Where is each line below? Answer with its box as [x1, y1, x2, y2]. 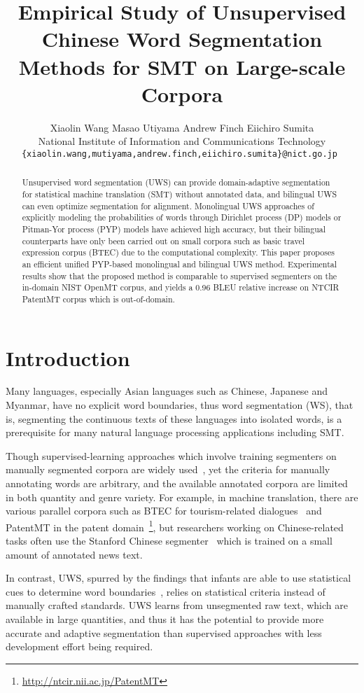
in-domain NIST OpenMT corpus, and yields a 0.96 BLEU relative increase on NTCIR [22, 281, 339, 293]
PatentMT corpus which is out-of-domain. [22, 293, 175, 304]
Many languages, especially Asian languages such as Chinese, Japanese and [6, 384, 328, 398]
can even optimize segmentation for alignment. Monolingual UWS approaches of [22, 199, 314, 211]
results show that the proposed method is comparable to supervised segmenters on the [22, 269, 337, 281]
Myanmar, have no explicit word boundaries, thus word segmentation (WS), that [6, 398, 353, 412]
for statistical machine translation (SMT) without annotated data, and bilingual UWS [22, 188, 337, 199]
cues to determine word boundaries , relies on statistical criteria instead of [6, 584, 325, 598]
